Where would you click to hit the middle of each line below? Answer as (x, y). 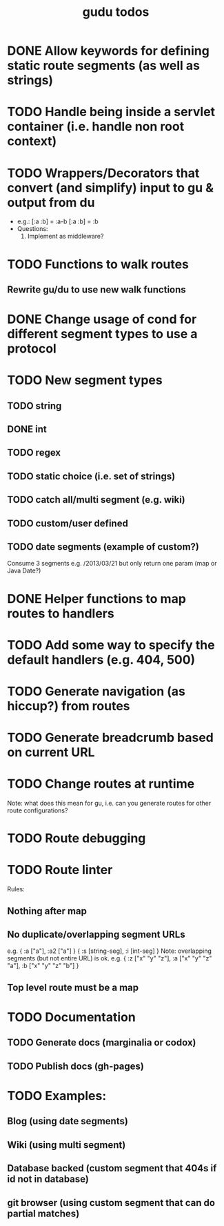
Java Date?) (24, 570)
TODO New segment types (85, 380)
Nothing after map (47, 911)
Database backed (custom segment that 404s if (112, 1168)
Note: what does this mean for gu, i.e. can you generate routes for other (109, 804)
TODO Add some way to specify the (111, 645)
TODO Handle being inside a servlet (111, 112)
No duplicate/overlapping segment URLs (96, 935)
